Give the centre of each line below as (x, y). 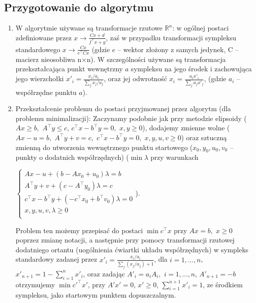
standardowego (38, 49)
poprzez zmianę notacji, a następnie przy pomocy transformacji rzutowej (125, 240)
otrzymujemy (35, 284)
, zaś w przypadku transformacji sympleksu (171, 37)
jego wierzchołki (40, 78)
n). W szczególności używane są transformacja (156, 59)
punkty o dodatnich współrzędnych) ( (72, 157)
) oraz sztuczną (204, 137)
